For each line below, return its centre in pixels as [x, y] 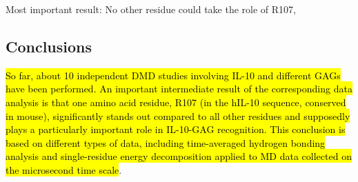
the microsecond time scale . [64, 169]
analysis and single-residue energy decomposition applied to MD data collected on [179, 156]
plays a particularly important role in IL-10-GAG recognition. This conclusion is [176, 129]
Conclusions [49, 46]
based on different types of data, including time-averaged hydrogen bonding [166, 142]
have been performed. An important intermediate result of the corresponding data [179, 89]
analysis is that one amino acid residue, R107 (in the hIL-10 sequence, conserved [176, 102]
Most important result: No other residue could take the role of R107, [151, 9]
